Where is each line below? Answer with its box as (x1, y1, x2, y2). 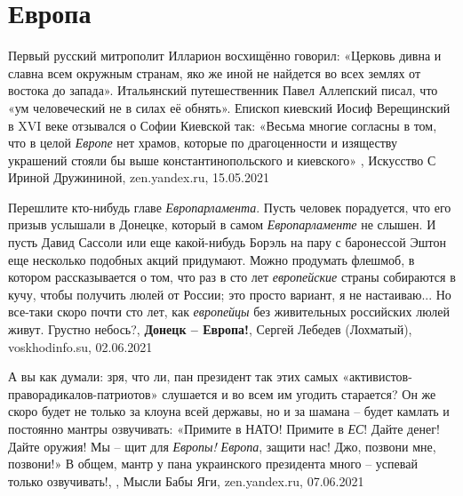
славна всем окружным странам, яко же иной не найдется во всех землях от (8, 63, 421, 82)
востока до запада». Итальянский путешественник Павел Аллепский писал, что (8, 81, 438, 100)
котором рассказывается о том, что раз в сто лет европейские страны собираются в (8, 268, 456, 286)
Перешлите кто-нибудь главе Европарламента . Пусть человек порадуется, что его (8, 197, 451, 216)
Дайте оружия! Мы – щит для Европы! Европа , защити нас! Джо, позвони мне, (8, 436, 436, 455)
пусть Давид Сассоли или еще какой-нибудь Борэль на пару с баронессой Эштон (8, 233, 446, 252)
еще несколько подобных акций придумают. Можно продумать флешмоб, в (8, 250, 415, 268)
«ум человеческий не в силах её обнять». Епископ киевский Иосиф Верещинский (8, 98, 451, 116)
